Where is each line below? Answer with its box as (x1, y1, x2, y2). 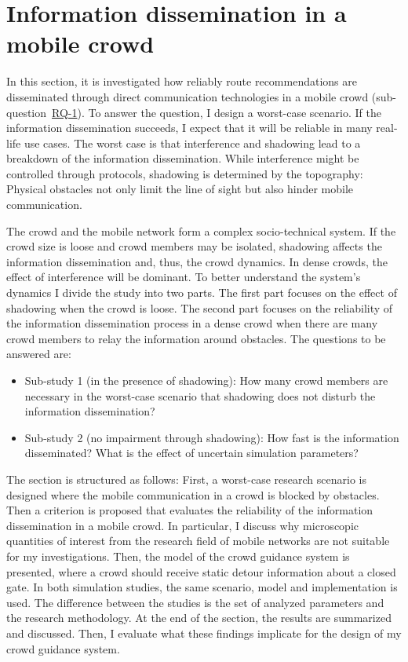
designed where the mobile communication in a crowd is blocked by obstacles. (6, 486, 380, 503)
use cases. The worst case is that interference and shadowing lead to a (24, 134, 361, 151)
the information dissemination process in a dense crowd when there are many (6, 315, 378, 331)
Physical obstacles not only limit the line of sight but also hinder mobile (6, 181, 354, 197)
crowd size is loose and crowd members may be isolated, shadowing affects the (6, 238, 382, 254)
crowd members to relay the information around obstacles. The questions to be (6, 330, 386, 346)
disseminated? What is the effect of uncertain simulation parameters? (24, 444, 359, 461)
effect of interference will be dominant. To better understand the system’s (6, 269, 361, 285)
